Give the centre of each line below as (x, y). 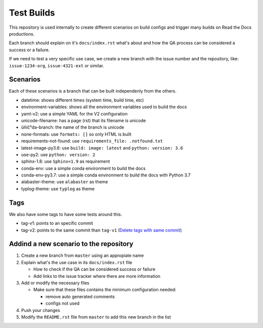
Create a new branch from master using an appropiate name (83, 255)
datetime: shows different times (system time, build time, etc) (83, 100)
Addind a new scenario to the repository (71, 244)
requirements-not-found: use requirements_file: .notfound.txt (92, 141)
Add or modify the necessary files (55, 283)
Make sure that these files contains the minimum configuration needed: (105, 289)
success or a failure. (29, 50)
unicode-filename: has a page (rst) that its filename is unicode (84, 120)
